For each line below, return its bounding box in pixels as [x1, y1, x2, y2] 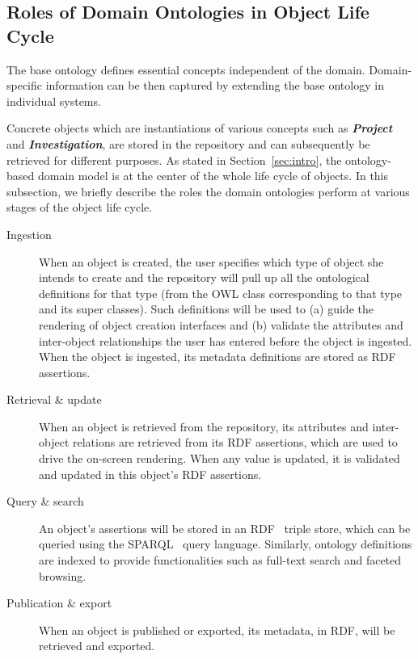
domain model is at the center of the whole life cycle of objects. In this [37, 167, 389, 184]
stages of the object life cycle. [6, 199, 153, 216]
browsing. [39, 567, 87, 584]
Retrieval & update [6, 391, 102, 408]
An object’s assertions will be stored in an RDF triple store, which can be [39, 519, 411, 536]
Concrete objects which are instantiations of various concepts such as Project [6, 120, 393, 136]
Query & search [6, 493, 84, 510]
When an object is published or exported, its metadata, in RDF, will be [39, 621, 395, 638]
